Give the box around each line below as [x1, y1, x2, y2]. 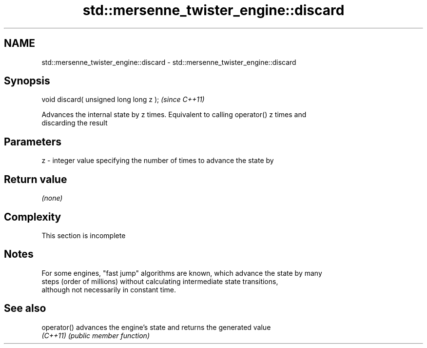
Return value [4, 173, 67, 185]
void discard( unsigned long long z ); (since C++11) [41, 95, 205, 104]
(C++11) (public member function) [41, 331, 150, 340]
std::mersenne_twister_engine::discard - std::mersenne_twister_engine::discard [41, 58, 296, 66]
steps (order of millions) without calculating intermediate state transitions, [41, 277, 278, 286]
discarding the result [41, 119, 108, 127]
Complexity [4, 210, 61, 223]
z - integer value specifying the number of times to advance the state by [41, 156, 274, 165]
